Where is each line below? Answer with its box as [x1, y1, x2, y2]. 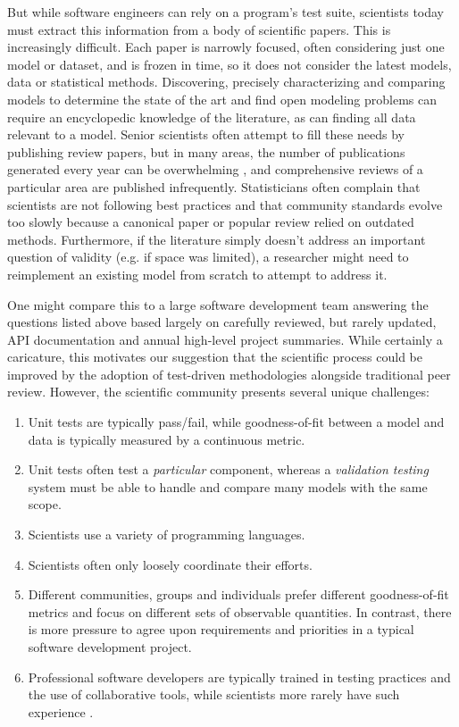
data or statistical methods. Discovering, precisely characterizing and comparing [7, 72, 446, 91]
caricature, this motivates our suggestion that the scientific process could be [7, 347, 422, 366]
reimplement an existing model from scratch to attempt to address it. [7, 264, 388, 283]
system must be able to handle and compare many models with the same [28, 477, 428, 496]
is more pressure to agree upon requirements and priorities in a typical [28, 620, 414, 639]
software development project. [28, 638, 192, 656]
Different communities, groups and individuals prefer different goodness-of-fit [28, 585, 449, 604]
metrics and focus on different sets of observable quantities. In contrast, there [28, 602, 452, 621]
